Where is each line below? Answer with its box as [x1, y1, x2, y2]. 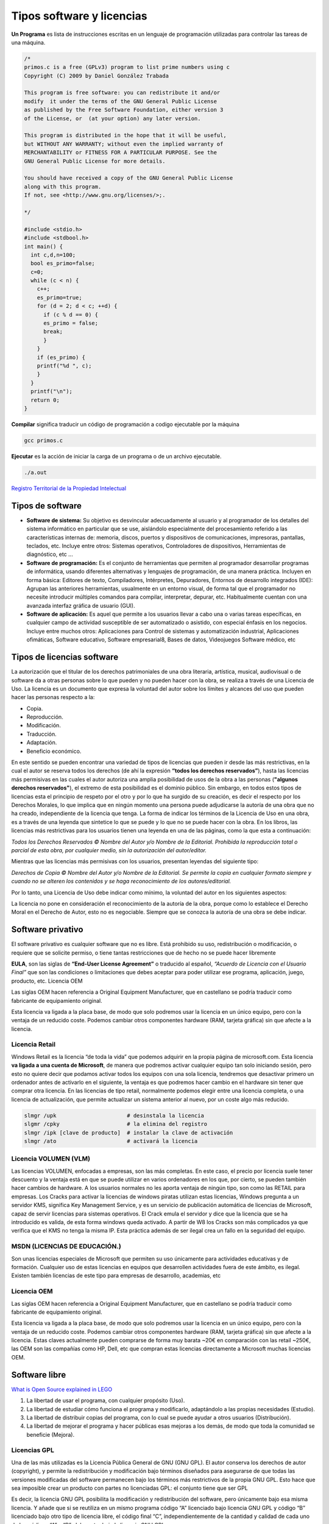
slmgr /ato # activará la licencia [24, 1138, 198, 1144]
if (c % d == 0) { [43, 311, 99, 318]
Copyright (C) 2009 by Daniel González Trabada [24, 72, 169, 79]
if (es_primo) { [37, 354, 85, 361]
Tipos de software [11, 500, 82, 511]
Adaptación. [26, 739, 57, 746]
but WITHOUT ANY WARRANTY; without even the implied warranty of [24, 140, 224, 148]
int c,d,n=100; [30, 251, 76, 258]
